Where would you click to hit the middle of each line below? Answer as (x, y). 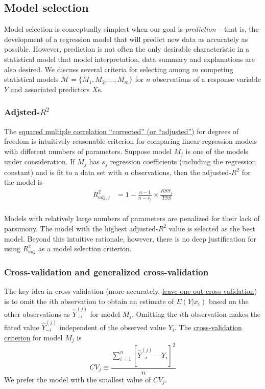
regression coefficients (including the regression (183, 161)
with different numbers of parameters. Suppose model (88, 151)
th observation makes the (221, 314)
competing (217, 69)
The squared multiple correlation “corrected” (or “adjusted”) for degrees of (122, 131)
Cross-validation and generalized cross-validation (106, 272)
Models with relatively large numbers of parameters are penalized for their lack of (132, 218)
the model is (23, 182)
